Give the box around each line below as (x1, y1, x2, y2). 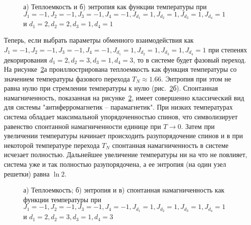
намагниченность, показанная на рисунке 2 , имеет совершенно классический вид (4, 92, 244, 102)
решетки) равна (4, 168, 50, 178)
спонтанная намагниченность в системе (112, 140, 229, 150)
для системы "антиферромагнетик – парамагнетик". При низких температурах (4, 102, 233, 112)
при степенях (208, 44, 247, 54)
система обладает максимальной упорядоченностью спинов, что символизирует (4, 112, 238, 122)
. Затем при (181, 121, 215, 131)
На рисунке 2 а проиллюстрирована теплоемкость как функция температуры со (4, 64, 237, 74)
